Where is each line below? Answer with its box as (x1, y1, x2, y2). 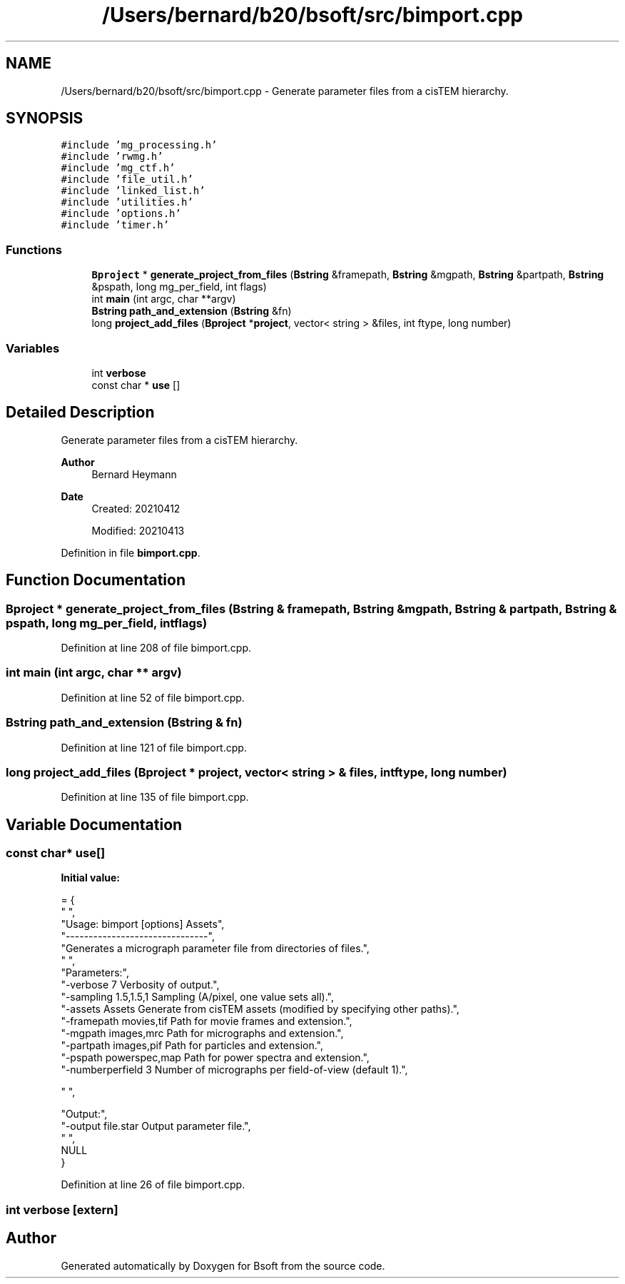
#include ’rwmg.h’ (61, 151, 163, 163)
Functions (6, 242, 62, 257)
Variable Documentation (6, 815, 183, 834)
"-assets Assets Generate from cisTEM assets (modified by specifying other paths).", (61, 1003, 459, 1016)
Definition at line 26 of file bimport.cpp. (61, 1178, 245, 1191)
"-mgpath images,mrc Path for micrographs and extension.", (61, 1027, 344, 1040)
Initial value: (61, 871, 120, 884)
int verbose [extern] (6, 1202, 118, 1217)
